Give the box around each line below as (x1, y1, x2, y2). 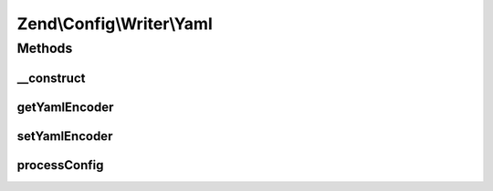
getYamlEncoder (16, 99, 114, 115)
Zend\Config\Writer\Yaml (16, 14, 214, 34)
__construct (16, 70, 86, 85)
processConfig (16, 157, 104, 173)
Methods (16, 40, 73, 56)
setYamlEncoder (16, 128, 113, 144)
